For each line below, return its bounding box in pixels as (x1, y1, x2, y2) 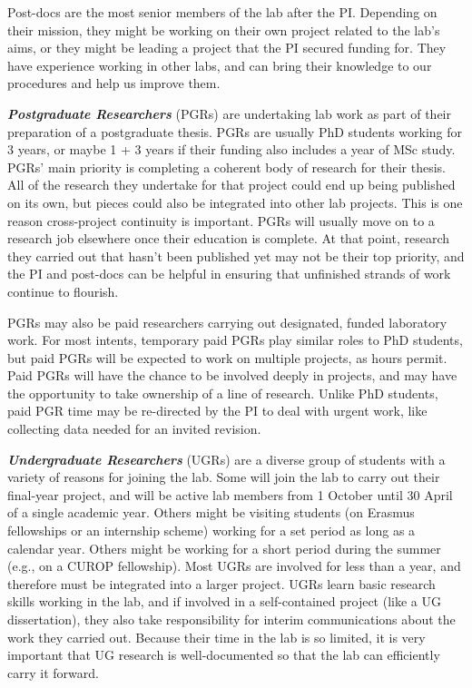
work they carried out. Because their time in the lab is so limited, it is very (7, 627, 426, 646)
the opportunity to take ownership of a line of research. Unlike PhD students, (7, 383, 438, 402)
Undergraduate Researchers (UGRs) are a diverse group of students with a (7, 449, 446, 468)
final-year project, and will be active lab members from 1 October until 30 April (7, 485, 453, 504)
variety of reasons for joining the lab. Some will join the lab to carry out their (7, 467, 440, 487)
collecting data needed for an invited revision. (7, 419, 261, 438)
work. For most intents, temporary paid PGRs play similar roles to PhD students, (7, 330, 463, 349)
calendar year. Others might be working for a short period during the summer (7, 538, 441, 557)
